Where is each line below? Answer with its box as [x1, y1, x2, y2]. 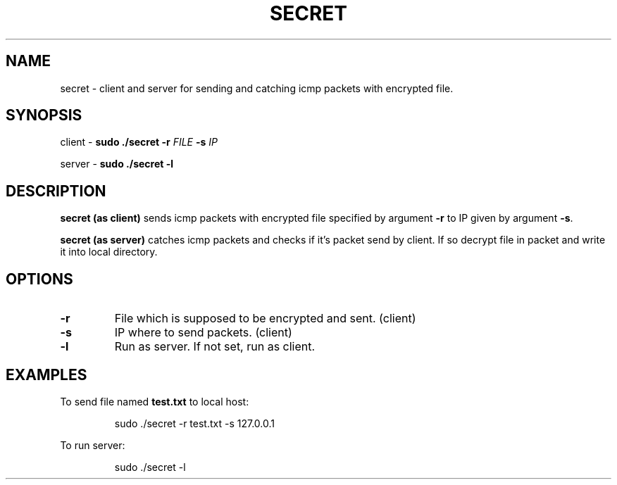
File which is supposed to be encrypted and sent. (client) [114, 311, 416, 326]
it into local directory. [60, 246, 158, 258]
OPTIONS [6, 270, 73, 288]
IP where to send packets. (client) [114, 325, 292, 340]
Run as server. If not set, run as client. [114, 339, 316, 354]
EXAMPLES [6, 365, 87, 384]
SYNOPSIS [6, 106, 82, 125]
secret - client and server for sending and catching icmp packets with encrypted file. [60, 82, 454, 94]
